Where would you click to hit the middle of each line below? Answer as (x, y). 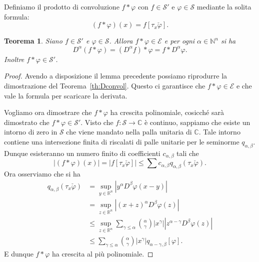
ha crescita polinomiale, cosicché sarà (167, 112)
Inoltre (14, 59)
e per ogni (179, 41)
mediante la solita (224, 6)
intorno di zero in (31, 132)
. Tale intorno (219, 132)
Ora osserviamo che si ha (42, 173)
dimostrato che (27, 122)
